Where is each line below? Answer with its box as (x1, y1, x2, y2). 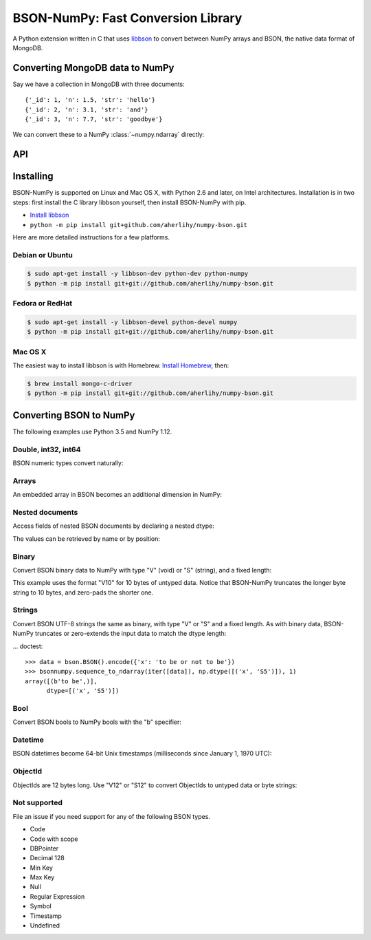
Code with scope (30, 835, 78, 843)
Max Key (30, 873, 55, 882)
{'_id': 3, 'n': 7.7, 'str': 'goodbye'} (25, 116, 163, 123)
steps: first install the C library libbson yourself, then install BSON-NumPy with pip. (12, 198, 247, 206)
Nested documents (12, 508, 78, 517)
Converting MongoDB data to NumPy (12, 62, 175, 74)
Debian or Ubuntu (12, 250, 74, 259)
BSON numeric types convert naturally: (12, 459, 124, 467)
